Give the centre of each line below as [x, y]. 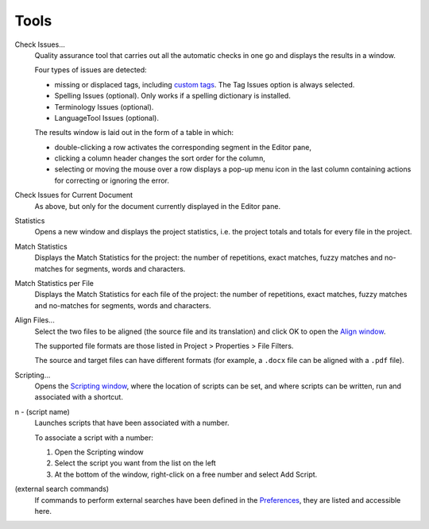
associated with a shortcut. [79, 397]
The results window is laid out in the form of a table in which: [134, 133]
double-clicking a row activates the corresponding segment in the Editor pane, [183, 147]
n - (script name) [43, 411]
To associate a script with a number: [94, 438]
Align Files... [35, 320]
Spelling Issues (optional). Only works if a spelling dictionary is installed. [173, 96]
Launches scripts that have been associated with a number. [132, 423]
